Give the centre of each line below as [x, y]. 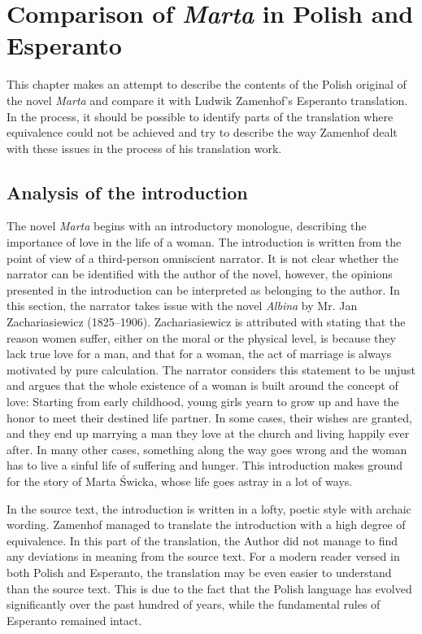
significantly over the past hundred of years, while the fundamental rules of [194, 604]
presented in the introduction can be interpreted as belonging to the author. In [203, 289]
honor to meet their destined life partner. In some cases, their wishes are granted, [209, 417]
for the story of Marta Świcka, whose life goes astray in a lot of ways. [180, 481]
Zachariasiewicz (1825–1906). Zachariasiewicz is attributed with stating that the [206, 322]
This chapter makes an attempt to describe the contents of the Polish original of [207, 84]
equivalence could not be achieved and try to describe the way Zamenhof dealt [202, 132]
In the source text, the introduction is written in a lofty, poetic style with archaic [209, 508]
